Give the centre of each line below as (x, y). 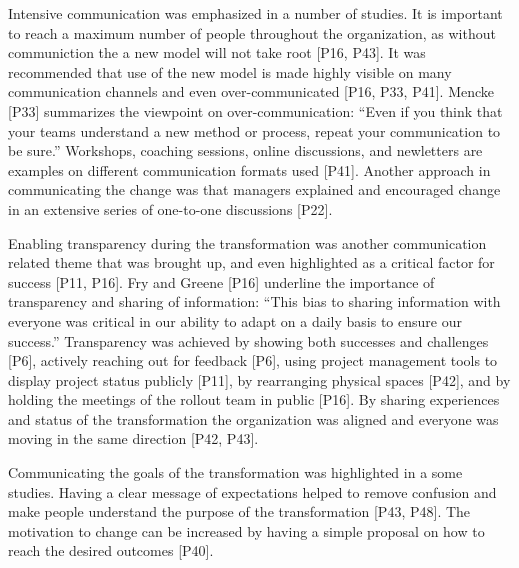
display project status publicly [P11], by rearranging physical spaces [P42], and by (259, 379)
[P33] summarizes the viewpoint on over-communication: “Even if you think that (255, 110)
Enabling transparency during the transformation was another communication (247, 242)
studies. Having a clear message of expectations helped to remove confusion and (252, 491)
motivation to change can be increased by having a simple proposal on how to (246, 530)
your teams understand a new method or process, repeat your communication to (254, 130)
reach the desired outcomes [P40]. (111, 550)
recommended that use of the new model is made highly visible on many (230, 71)
